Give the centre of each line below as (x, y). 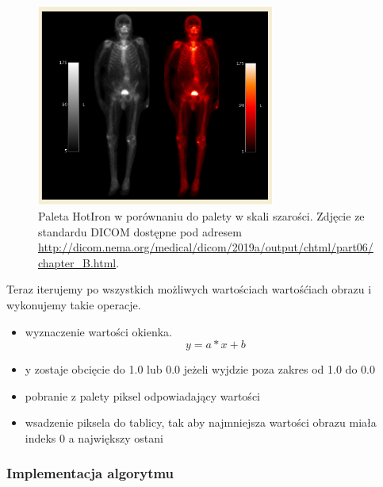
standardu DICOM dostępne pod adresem (140, 231)
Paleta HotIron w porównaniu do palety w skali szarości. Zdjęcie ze (201, 215)
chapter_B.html (77, 262)
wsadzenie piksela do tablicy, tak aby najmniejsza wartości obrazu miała (201, 422)
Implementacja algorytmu (90, 473)
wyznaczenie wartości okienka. (99, 331)
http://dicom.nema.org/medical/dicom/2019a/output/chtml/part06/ (206, 247)
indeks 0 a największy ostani (94, 437)
